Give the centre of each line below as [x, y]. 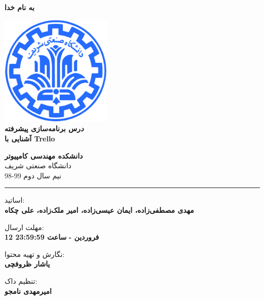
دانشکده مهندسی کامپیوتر [44, 155]
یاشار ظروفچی [27, 264]
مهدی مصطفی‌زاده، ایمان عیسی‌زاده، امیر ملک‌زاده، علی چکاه [99, 210]
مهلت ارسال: [24, 227]
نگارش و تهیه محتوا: [35, 254]
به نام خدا [20, 7]
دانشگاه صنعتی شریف [38, 165]
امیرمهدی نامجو [28, 291]
